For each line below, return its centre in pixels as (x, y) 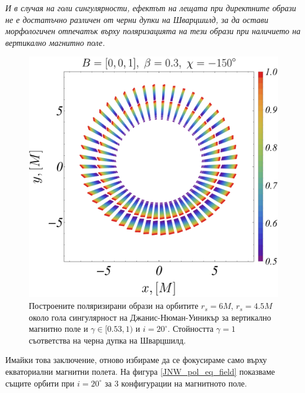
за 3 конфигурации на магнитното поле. (176, 383)
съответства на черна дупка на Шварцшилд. (108, 340)
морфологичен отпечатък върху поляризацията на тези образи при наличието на (153, 31)
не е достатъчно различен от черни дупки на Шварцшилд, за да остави (137, 19)
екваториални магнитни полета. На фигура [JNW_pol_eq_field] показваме (140, 372)
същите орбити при (40, 383)
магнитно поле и (58, 329)
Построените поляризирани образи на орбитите (114, 306)
